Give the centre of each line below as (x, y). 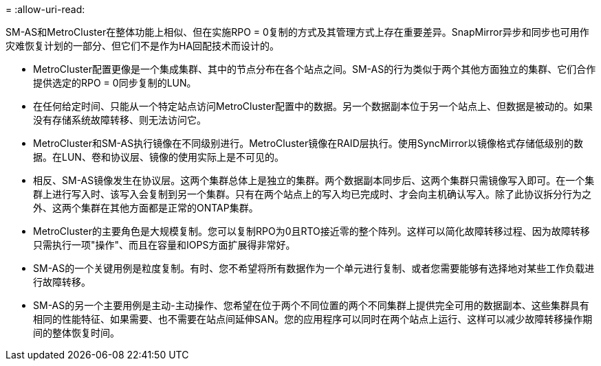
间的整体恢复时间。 (76, 333)
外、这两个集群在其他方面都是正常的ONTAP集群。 (146, 208)
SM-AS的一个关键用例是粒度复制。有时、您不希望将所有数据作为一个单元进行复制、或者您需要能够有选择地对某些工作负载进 (314, 268)
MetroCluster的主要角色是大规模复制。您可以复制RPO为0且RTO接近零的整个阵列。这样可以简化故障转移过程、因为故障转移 (312, 231)
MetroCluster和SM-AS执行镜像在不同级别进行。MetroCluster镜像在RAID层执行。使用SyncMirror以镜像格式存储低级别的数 (308, 143)
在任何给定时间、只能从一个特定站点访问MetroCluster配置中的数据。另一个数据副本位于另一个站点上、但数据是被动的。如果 (313, 106)
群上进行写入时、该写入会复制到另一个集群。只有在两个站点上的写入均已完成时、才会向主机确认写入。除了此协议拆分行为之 (312, 194)
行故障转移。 (62, 282)
